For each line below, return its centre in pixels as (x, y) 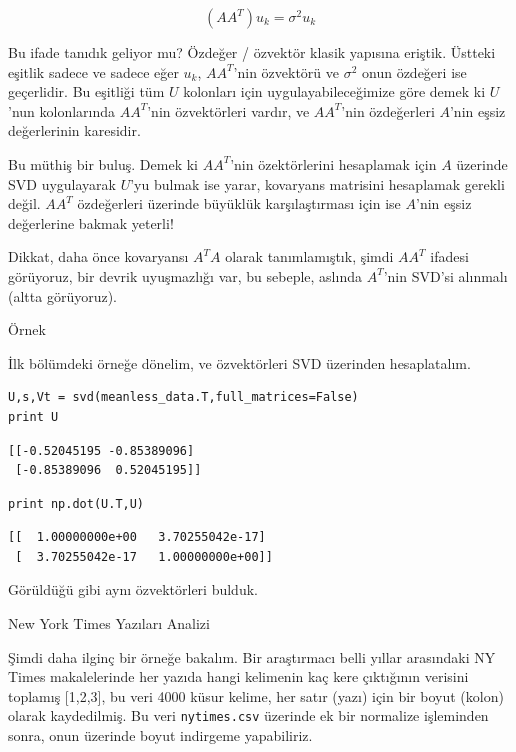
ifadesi (449, 256)
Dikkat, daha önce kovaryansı (98, 256)
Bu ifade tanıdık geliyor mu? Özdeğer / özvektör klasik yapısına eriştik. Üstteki (252, 52)
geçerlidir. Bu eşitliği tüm (86, 91)
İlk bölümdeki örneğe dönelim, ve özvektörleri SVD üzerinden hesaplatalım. (239, 362)
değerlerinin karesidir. (74, 130)
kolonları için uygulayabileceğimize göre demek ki (334, 91)
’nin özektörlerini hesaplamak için (333, 163)
